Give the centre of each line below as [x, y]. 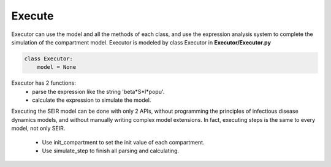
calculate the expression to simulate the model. [92, 100]
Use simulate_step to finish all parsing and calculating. [111, 151]
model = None [57, 67]
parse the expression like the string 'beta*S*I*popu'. [98, 91]
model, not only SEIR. [38, 129]
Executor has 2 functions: [44, 83]
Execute [32, 16]
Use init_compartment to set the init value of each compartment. [123, 142]
